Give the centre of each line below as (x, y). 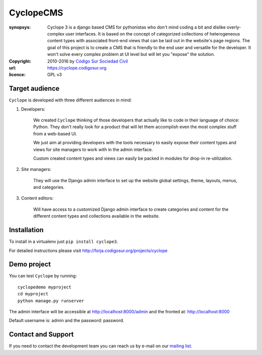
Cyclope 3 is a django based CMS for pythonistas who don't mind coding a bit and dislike (136, 27)
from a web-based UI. (55, 134)
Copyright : (20, 61)
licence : (17, 75)
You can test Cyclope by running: (43, 276)
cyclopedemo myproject (45, 287)
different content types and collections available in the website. (97, 216)
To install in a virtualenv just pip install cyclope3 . (64, 242)
